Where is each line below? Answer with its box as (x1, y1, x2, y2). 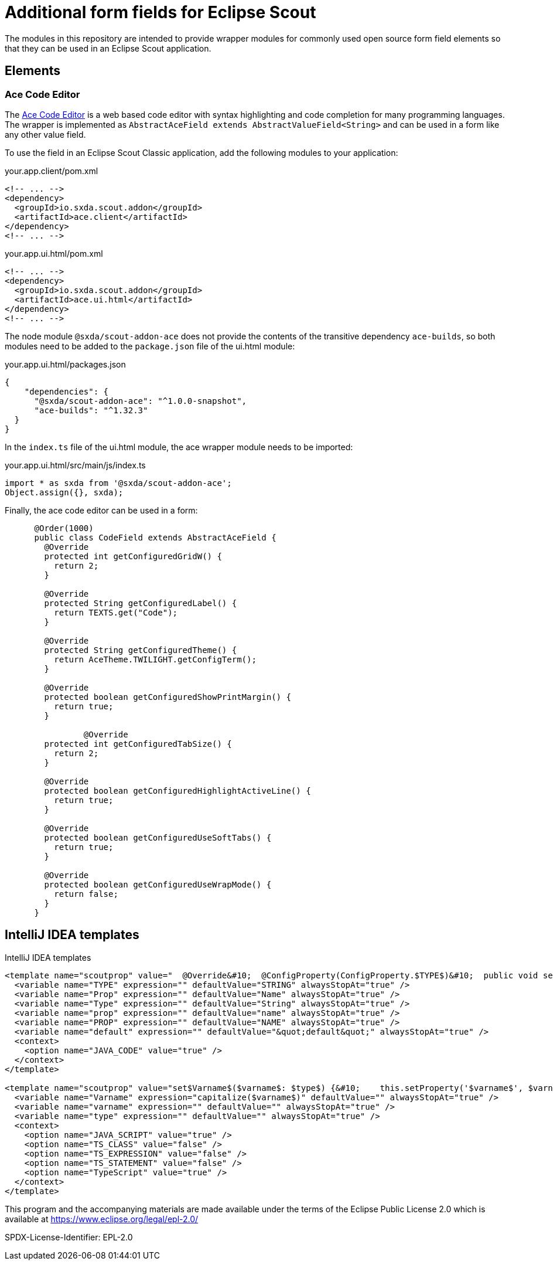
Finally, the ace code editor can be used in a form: (5, 505, 198, 515)
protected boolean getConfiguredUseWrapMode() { (44, 879, 272, 889)
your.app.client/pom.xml (5, 165, 98, 176)
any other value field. (5, 129, 86, 140)
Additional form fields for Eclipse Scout (5, 2, 316, 22)
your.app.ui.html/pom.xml (5, 248, 103, 259)
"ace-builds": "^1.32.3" (34, 405, 148, 415)
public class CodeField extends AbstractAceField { (34, 532, 276, 542)
